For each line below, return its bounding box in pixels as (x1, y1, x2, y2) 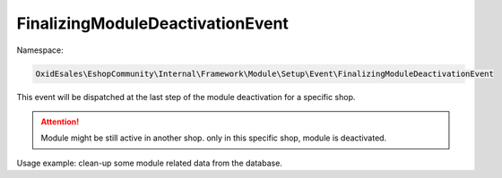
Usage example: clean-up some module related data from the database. (16, 157, 282, 168)
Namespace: (16, 45, 64, 55)
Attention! (40, 116, 80, 127)
